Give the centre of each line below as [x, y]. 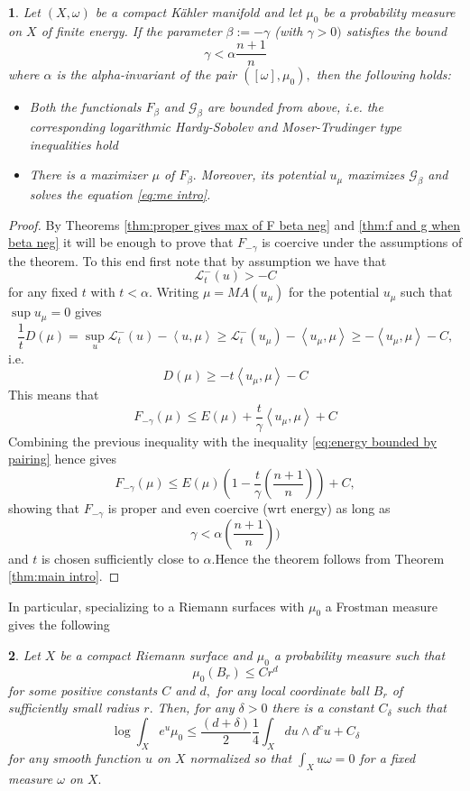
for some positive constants [83, 690]
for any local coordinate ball [292, 690]
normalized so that [241, 758]
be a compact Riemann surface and [156, 655]
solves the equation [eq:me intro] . [120, 194]
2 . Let [24, 655]
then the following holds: [383, 74]
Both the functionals [85, 107]
